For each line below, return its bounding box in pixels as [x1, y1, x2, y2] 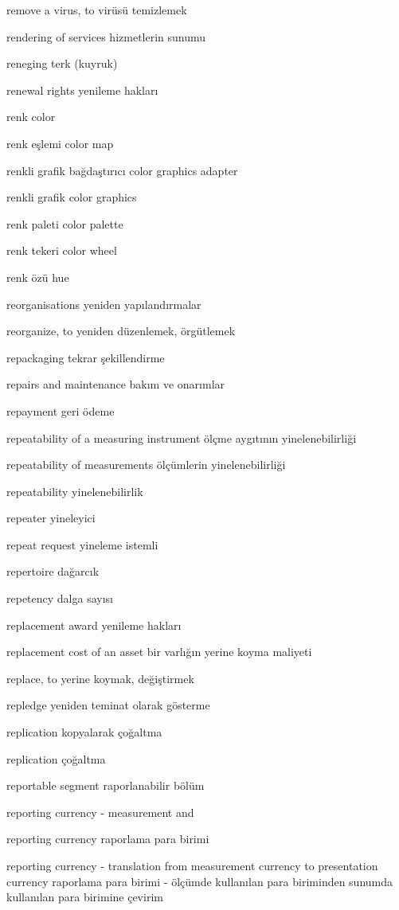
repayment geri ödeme [6, 402, 115, 419]
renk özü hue [6, 268, 69, 285]
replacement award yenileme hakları [6, 616, 182, 633]
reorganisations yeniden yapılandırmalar [6, 295, 201, 312]
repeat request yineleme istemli [6, 536, 158, 553]
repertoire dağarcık [6, 563, 100, 580]
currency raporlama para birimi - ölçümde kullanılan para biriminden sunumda [6, 873, 393, 889]
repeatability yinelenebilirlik [6, 482, 143, 499]
